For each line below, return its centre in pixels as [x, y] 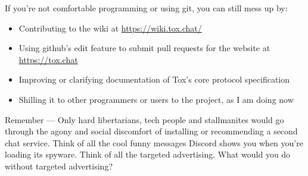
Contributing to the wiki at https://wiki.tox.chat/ [110, 28]
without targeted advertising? [59, 166]
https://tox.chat [48, 59]
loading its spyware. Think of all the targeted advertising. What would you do [148, 154]
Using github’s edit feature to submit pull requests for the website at [144, 48]
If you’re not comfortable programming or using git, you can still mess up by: [146, 8]
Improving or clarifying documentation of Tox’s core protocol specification [154, 79]
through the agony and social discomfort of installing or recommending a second [151, 131]
